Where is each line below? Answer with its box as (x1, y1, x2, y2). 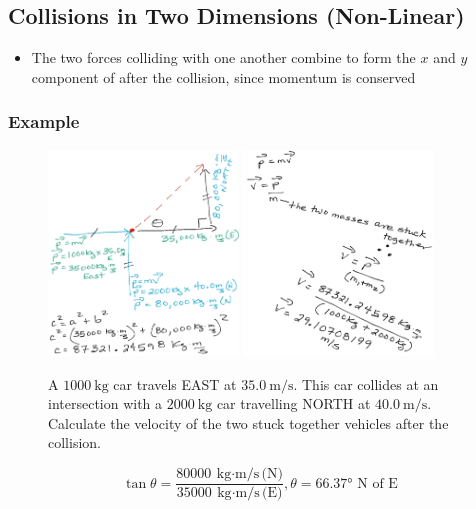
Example (8, 109, 80, 134)
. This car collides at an (293, 373, 439, 394)
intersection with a (48, 393, 163, 414)
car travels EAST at (113, 373, 237, 394)
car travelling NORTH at (216, 393, 371, 414)
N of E (357, 476, 398, 491)
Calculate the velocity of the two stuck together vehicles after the (48, 412, 449, 433)
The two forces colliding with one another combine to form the (31, 47, 416, 68)
